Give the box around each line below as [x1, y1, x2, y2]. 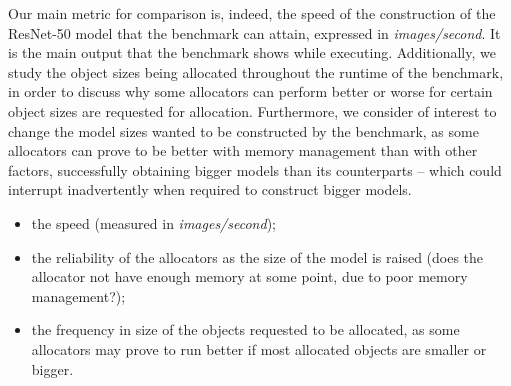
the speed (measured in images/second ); [31, 212, 276, 233]
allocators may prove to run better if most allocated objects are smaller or [31, 338, 487, 359]
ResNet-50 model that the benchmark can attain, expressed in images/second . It [8, 22, 501, 43]
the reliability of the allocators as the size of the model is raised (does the [31, 246, 484, 267]
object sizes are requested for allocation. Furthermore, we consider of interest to [8, 100, 497, 121]
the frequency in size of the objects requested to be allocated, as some [31, 319, 460, 340]
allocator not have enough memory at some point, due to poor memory [31, 266, 468, 287]
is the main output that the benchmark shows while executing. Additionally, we [8, 42, 496, 63]
